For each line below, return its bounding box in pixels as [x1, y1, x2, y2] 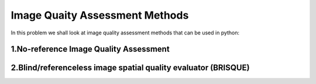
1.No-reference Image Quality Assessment [11, 44, 170, 54]
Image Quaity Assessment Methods [11, 9, 189, 22]
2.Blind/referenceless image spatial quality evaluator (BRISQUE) [11, 63, 250, 73]
